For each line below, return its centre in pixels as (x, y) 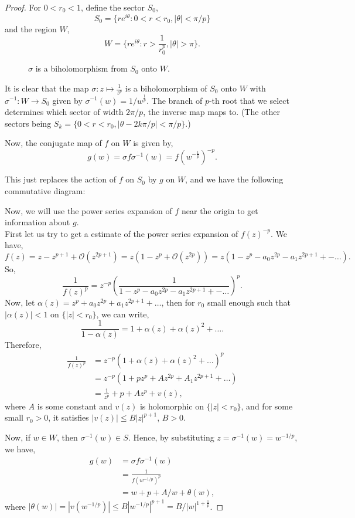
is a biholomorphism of (166, 88)
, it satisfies (69, 417)
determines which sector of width (64, 112)
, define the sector (113, 7)
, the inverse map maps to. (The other (212, 112)
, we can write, (123, 314)
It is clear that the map (47, 88)
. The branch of (175, 100)
